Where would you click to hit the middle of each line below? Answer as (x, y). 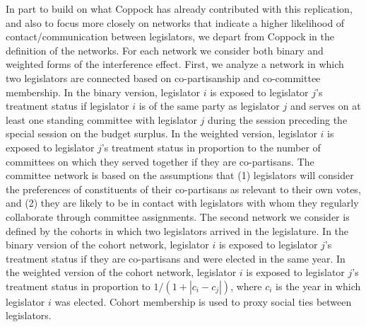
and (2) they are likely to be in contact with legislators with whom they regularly (182, 203)
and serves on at (325, 106)
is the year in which (318, 286)
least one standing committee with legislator (101, 119)
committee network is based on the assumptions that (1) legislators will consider (180, 175)
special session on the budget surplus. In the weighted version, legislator (161, 133)
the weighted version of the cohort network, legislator (121, 272)
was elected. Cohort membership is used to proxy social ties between (203, 301)
